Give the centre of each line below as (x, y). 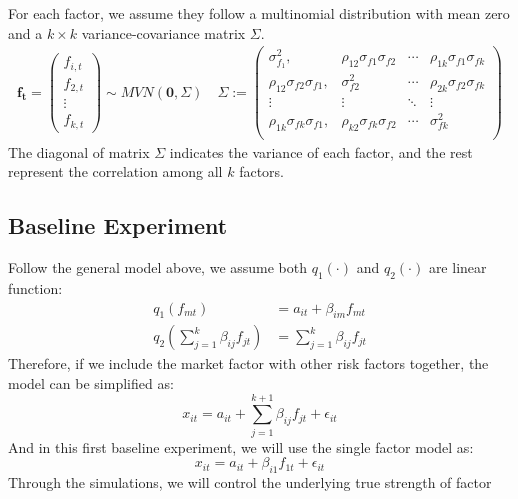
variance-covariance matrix (163, 32)
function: (35, 288)
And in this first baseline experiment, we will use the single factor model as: (241, 446)
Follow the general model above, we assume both (158, 267)
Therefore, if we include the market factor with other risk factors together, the (248, 363)
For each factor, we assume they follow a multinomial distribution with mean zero (259, 13)
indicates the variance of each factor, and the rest (321, 151)
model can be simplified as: (91, 383)
